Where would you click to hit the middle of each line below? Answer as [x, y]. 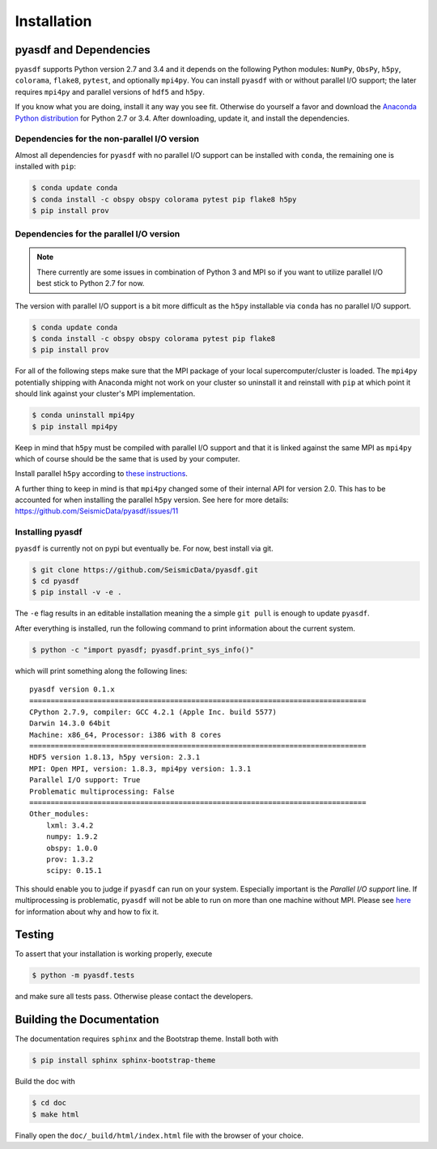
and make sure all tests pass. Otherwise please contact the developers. [134, 997]
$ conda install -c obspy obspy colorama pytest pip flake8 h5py [164, 199]
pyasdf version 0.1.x [72, 689]
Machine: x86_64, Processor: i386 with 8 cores [125, 734]
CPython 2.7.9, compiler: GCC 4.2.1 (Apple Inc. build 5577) [153, 712]
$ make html [56, 1114]
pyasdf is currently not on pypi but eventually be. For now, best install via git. [144, 548]
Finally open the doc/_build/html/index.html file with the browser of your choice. [159, 1135]
